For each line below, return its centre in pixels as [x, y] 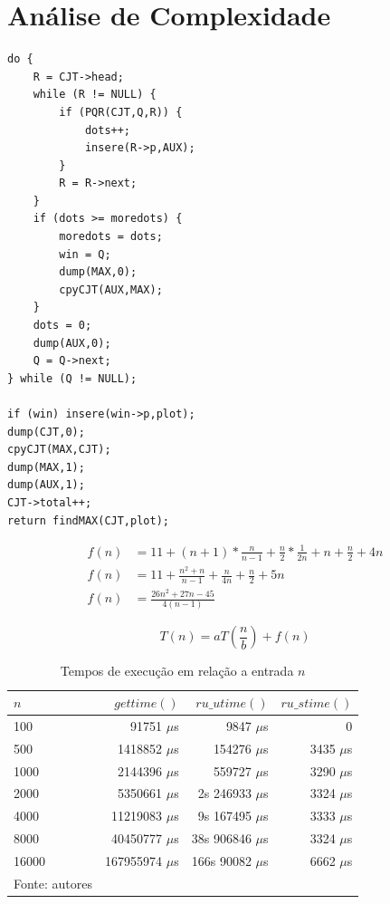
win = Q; [85, 254]
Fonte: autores [53, 883]
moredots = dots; [111, 237]
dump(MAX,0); [98, 272]
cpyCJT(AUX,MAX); [111, 289]
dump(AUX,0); [72, 343]
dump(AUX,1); [46, 485]
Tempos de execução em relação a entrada [177, 671]
